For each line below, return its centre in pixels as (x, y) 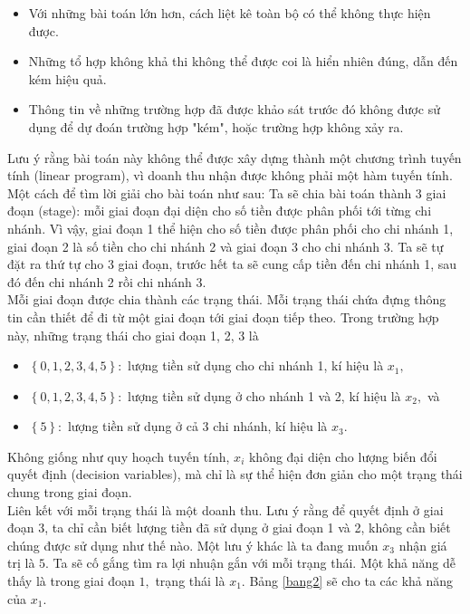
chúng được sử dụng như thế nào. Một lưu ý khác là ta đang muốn (193, 545)
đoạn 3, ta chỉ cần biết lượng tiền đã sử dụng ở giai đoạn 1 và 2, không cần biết (229, 528)
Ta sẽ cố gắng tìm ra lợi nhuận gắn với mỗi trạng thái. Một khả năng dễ (254, 563)
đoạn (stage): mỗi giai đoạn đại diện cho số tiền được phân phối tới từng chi (220, 211)
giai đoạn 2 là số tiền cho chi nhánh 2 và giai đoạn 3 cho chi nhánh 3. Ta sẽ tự (225, 246)
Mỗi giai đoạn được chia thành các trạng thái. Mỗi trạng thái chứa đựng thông (227, 299)
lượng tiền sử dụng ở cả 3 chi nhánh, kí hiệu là (197, 426)
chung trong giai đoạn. (70, 492)
